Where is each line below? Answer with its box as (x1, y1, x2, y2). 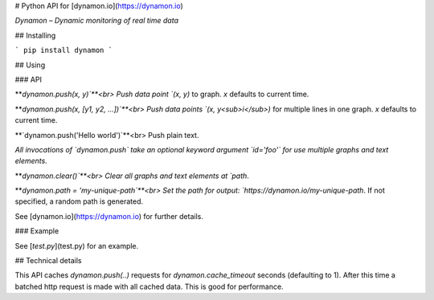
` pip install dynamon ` (14, 46, 113, 55)
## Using (14, 60, 46, 70)
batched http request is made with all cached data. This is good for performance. (14, 282, 285, 291)
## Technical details (14, 256, 82, 266)
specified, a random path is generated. (14, 197, 144, 206)
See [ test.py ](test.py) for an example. (14, 241, 139, 250)
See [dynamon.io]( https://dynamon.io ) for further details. (14, 211, 204, 221)
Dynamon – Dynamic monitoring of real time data (14, 16, 178, 26)
